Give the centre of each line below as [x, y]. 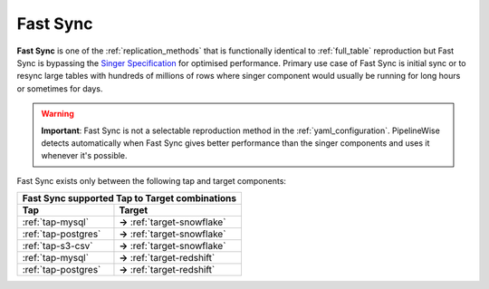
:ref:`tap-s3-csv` [58, 246]
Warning [58, 114]
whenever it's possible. [84, 156]
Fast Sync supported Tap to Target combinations [129, 198]
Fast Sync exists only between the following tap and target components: [152, 180]
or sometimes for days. [60, 88]
